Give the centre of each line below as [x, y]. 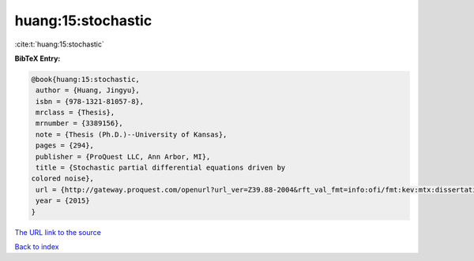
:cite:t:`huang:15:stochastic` [59, 44]
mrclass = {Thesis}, [75, 113]
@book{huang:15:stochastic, [85, 79]
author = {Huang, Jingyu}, [88, 90]
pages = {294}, [65, 145]
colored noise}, [63, 179]
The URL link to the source [58, 232]
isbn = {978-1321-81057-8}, [90, 101]
